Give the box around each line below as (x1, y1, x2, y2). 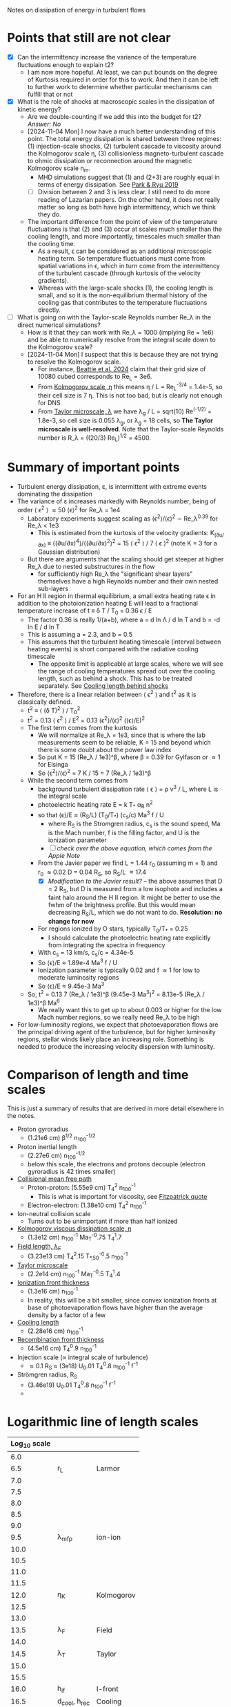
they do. (37, 210, 61, 218)
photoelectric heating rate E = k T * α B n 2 (37, 799, 153, 810)
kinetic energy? (17, 105, 61, 113)
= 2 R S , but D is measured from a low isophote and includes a (48, 884, 223, 895)
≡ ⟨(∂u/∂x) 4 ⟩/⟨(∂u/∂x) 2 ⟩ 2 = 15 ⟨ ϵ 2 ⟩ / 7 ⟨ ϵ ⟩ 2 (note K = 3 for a (47, 537, 217, 547)
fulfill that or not (27, 90, 73, 98)
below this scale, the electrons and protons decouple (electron (27, 1160, 205, 1168)
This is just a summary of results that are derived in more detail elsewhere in (7, 1104, 224, 1112)
